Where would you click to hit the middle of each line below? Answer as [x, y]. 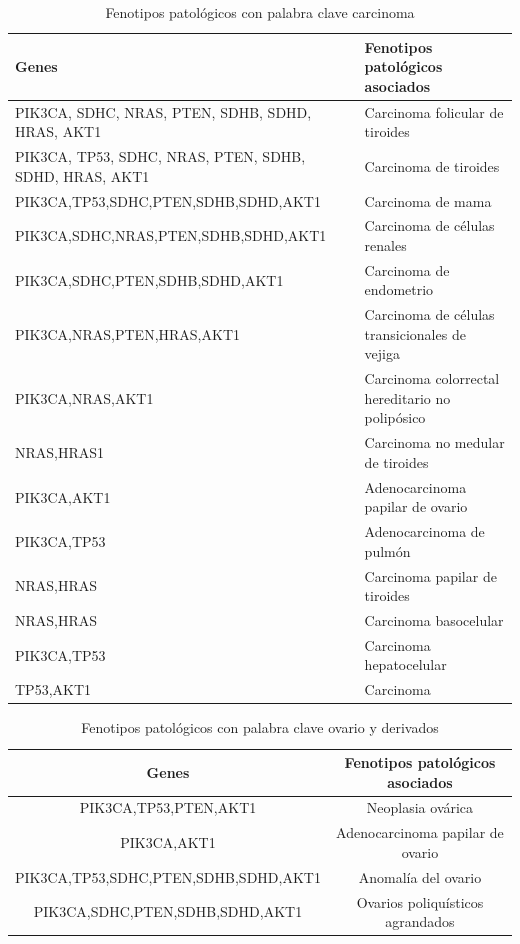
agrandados [420, 921]
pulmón [387, 550]
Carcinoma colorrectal [432, 378]
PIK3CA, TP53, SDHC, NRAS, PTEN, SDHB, [160, 156]
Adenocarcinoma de [424, 531]
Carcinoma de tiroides [432, 165]
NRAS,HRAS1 [60, 452]
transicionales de [415, 333]
